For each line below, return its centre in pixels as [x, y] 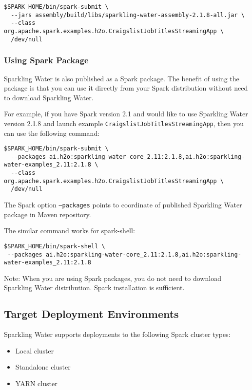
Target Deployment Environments [91, 314]
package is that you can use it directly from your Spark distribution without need [126, 88]
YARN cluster [36, 383]
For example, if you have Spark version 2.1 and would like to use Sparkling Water [126, 114]
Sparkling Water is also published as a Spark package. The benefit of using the [122, 78]
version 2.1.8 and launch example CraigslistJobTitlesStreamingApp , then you [124, 123]
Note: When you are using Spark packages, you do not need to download [113, 278]
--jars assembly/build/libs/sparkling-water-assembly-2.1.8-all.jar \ [128, 15]
